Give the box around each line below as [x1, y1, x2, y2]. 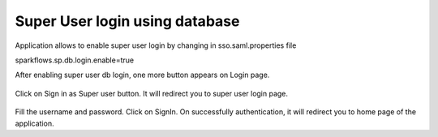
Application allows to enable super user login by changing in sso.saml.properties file [15, 41, 297, 50]
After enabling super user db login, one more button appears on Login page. [15, 70, 270, 80]
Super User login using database [15, 12, 240, 30]
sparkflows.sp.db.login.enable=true [15, 55, 134, 65]
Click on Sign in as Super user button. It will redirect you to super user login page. [15, 88, 288, 98]
